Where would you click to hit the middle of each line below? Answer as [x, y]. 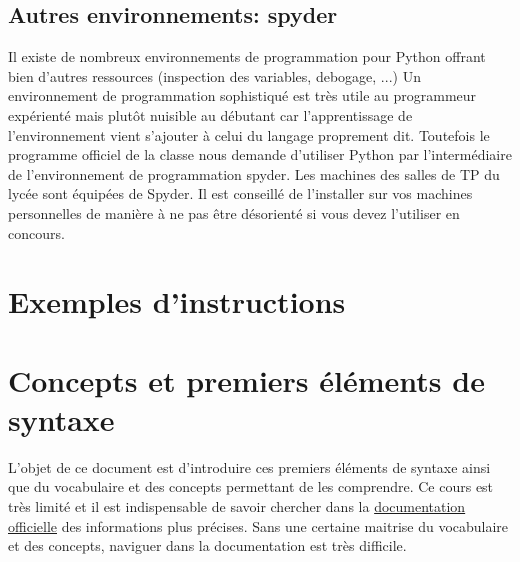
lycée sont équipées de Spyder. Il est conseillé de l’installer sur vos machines [240, 193]
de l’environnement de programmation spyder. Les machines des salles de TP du [254, 173]
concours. [36, 232]
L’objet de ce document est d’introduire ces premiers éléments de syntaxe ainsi [249, 466]
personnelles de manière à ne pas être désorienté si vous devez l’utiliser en [234, 212]
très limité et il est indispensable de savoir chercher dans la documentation [237, 506]
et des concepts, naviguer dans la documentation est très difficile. [207, 545]
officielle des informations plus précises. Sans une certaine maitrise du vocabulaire [258, 525]
